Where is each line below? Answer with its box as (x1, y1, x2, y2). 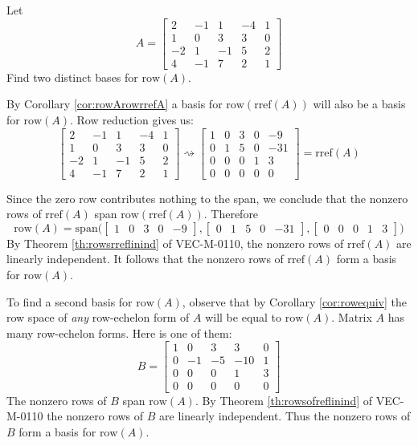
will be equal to (205, 309, 282, 326)
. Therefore (203, 205, 259, 222)
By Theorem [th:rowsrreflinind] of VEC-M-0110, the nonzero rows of (6, 234, 344, 251)
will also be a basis (313, 95, 406, 112)
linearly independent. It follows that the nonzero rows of (6, 250, 284, 267)
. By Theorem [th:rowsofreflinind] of (195, 391, 373, 408)
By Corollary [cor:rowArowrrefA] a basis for (6, 95, 223, 112)
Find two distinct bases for (6, 68, 138, 85)
